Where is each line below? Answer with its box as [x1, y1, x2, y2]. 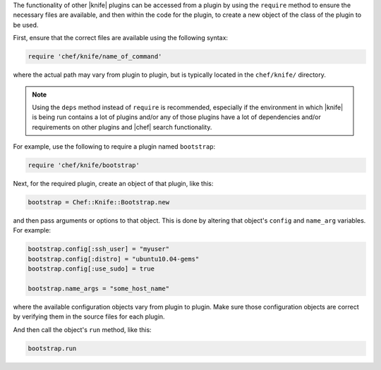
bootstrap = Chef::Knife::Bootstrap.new [28, 198, 169, 206]
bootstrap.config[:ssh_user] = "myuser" [28, 245, 169, 253]
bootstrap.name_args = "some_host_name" [28, 284, 169, 292]
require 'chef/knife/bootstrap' [28, 161, 140, 169]
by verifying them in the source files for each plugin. [13, 312, 165, 321]
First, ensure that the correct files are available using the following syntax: [13, 34, 229, 42]
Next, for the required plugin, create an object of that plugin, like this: [13, 180, 214, 188]
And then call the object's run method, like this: [13, 325, 152, 334]
